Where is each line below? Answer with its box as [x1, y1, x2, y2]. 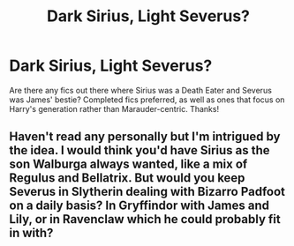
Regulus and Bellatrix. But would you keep [9, 170, 245, 186]
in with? [9, 226, 54, 241]
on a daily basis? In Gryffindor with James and [9, 198, 269, 213]
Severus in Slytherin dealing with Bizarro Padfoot [9, 184, 285, 199]
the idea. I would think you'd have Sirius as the [9, 143, 271, 158]
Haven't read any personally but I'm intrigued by [9, 130, 281, 145]
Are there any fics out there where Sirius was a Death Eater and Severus [9, 85, 272, 95]
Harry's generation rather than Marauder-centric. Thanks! [9, 103, 219, 114]
